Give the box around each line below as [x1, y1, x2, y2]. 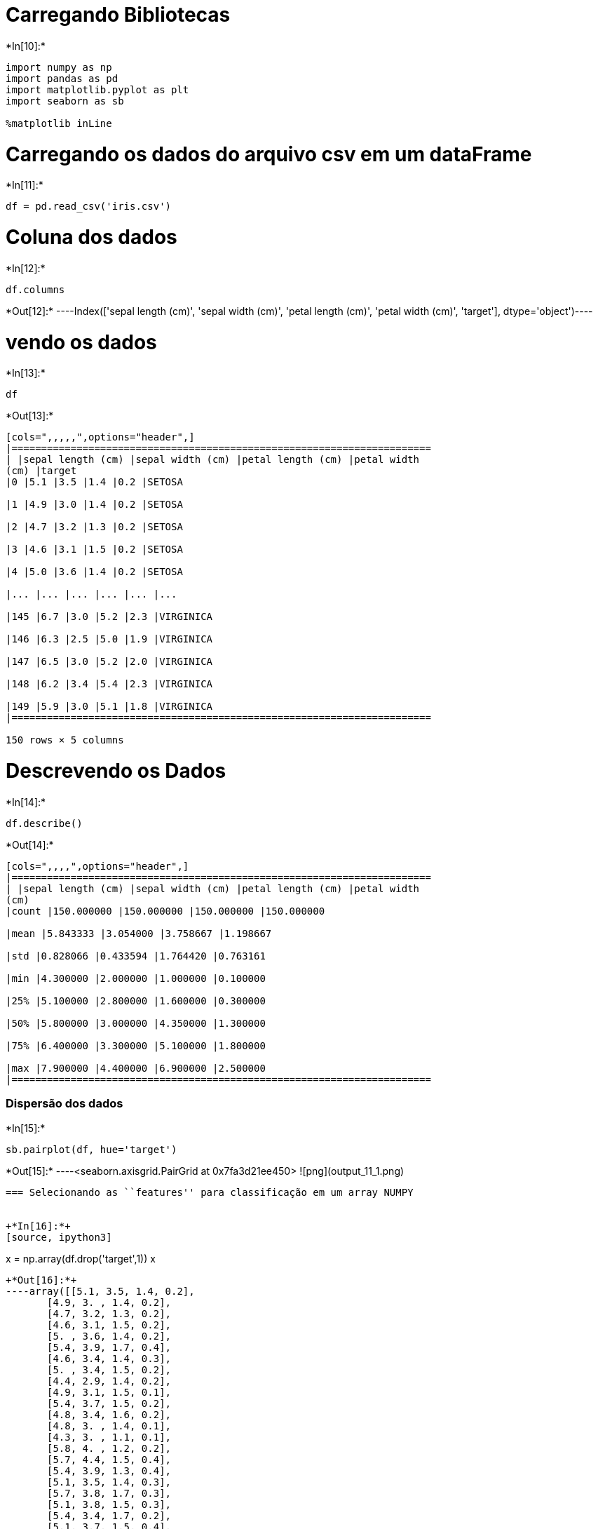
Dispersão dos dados [6, 1096, 123, 1111]
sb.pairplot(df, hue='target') [6, 1143, 177, 1155]
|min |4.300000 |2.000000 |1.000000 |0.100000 [6, 972, 266, 984]
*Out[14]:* [6, 838, 54, 851]
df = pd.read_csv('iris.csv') [6, 201, 172, 213]
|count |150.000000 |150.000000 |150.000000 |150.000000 [6, 905, 325, 917]
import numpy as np [6, 61, 112, 73]
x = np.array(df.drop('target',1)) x [6, 1252, 156, 1265]
